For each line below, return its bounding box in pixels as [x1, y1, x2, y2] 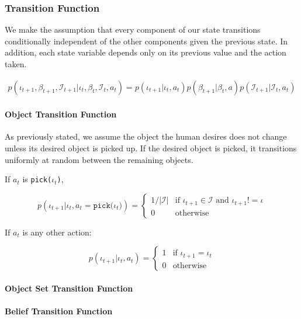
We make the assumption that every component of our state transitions [5, 23, 261, 36]
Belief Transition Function [5, 305, 113, 317]
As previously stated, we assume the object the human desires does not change [5, 130, 287, 143]
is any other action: [22, 226, 92, 238]
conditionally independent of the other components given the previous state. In [5, 34, 288, 47]
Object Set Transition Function [5, 282, 133, 294]
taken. [5, 58, 27, 70]
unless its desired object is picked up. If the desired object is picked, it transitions [5, 142, 297, 154]
